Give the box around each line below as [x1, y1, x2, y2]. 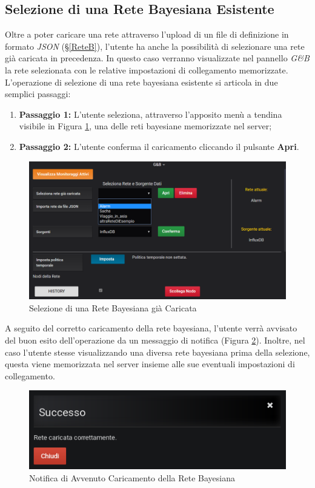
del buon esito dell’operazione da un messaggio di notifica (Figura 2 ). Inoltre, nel [5, 334, 305, 347]
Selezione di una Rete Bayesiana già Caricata [29, 301, 197, 314]
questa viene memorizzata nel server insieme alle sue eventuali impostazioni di [5, 358, 295, 370]
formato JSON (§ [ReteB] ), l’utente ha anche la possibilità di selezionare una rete [5, 39, 305, 52]
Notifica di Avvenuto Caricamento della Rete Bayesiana [29, 472, 235, 484]
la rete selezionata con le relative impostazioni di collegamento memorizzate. [5, 63, 288, 76]
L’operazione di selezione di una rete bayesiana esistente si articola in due [5, 75, 278, 88]
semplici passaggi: [5, 87, 71, 100]
